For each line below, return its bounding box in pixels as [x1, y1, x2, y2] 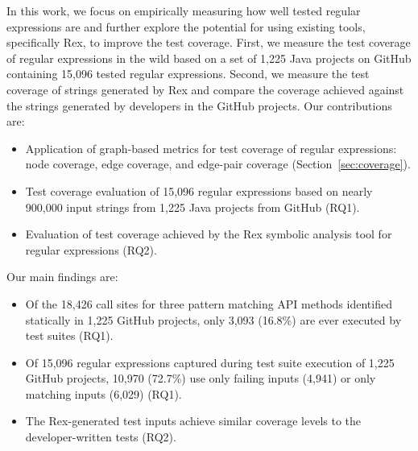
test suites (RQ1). [25, 327, 114, 344]
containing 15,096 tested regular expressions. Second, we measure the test [6, 65, 370, 82]
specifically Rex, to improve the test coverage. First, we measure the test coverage [6, 34, 411, 51]
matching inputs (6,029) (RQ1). [25, 385, 182, 402]
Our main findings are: [6, 268, 118, 285]
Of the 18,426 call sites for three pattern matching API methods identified [25, 295, 392, 312]
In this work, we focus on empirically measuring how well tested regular [6, 2, 361, 19]
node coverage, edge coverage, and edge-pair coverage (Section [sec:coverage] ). [25, 155, 411, 172]
